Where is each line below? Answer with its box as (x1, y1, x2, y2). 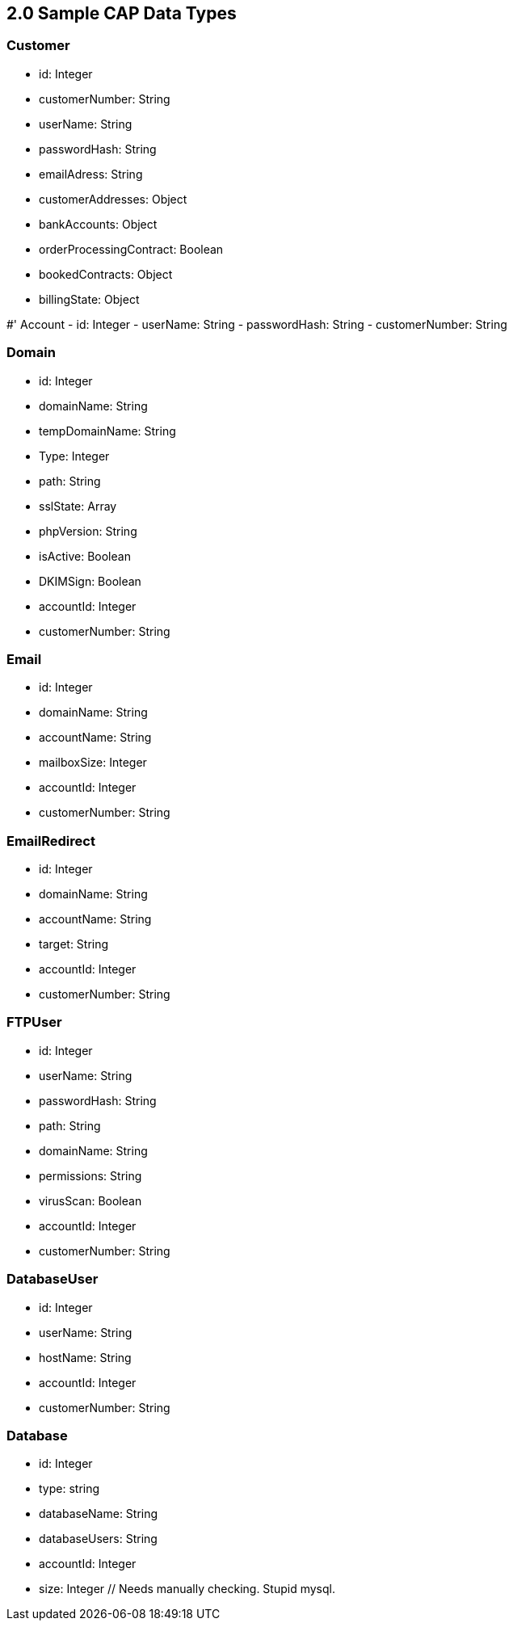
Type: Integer (39, 448, 110, 463)
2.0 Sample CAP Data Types (6, 3, 237, 23)
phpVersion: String (39, 523, 137, 538)
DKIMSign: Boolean (39, 574, 141, 588)
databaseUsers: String (39, 1532, 158, 1546)
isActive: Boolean (39, 549, 131, 563)
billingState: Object (39, 292, 140, 306)
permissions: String (39, 1168, 142, 1183)
